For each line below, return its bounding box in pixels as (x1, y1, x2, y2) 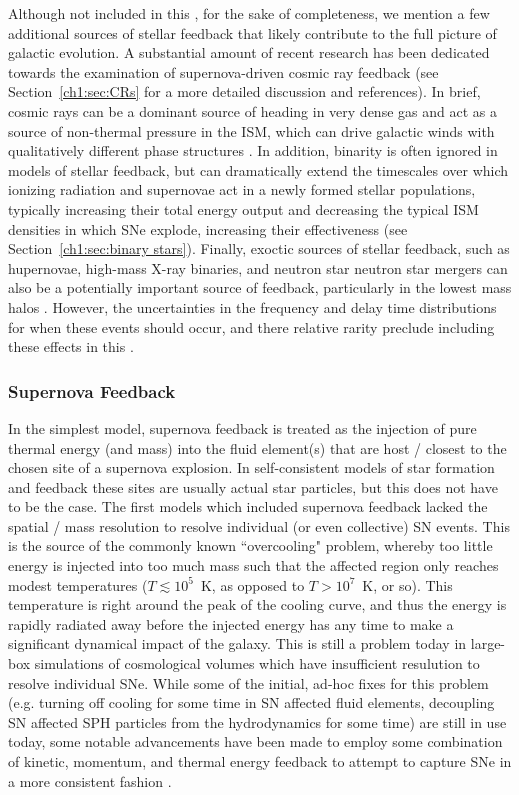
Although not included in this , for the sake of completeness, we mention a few (8, 3, 490, 23)
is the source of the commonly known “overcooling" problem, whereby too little (8, 535, 493, 556)
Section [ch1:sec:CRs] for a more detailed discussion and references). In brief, (8, 81, 481, 102)
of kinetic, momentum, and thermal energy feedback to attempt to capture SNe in (8, 751, 512, 771)
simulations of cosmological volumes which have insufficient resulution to (34, 653, 480, 674)
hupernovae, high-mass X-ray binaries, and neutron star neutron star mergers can (8, 257, 508, 278)
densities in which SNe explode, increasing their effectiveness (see (8, 218, 408, 239)
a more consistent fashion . (8, 770, 172, 791)
